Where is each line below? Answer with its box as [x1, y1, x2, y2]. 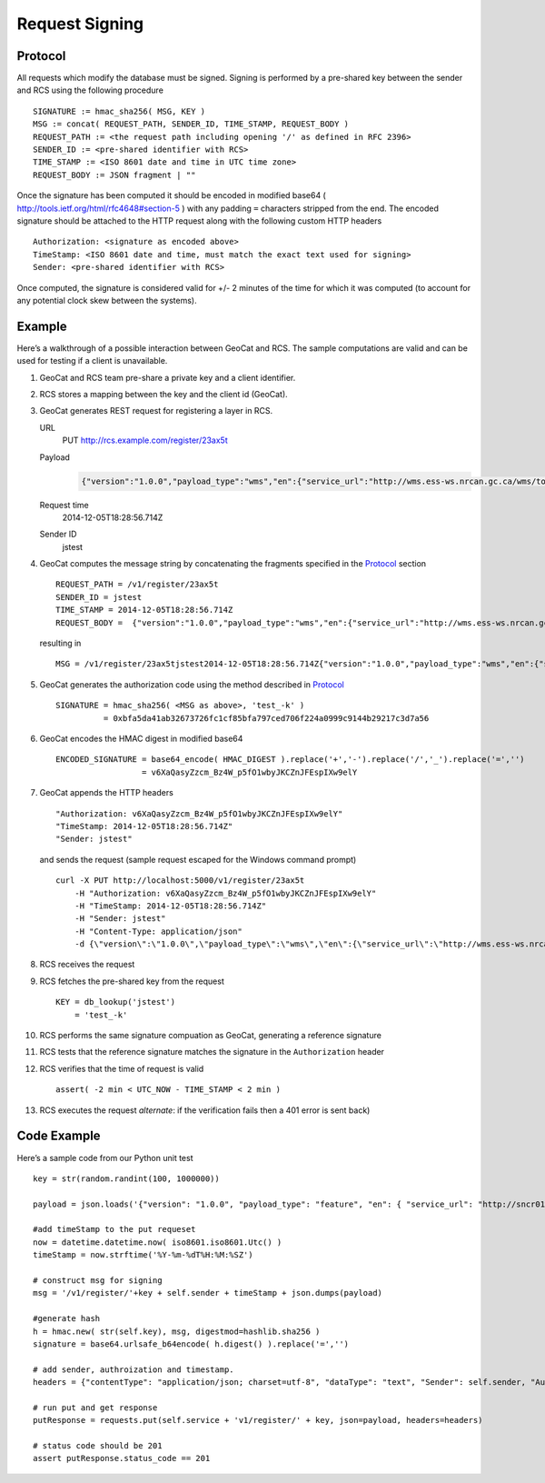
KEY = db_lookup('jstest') [55, 997, 176, 1007]
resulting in [39, 637, 82, 649]
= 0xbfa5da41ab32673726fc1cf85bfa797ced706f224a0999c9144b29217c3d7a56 [103, 713, 430, 723]
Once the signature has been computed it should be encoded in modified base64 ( [16, 190, 326, 201]
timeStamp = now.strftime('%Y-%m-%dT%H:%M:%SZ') [33, 1250, 253, 1260]
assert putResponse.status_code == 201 [33, 1453, 211, 1464]
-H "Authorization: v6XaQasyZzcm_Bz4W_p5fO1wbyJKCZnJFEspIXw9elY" [74, 887, 377, 898]
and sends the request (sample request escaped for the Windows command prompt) [39, 854, 357, 865]
